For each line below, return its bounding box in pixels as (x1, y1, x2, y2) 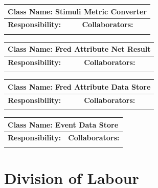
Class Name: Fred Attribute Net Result (8, 44, 151, 54)
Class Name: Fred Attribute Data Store (8, 81, 151, 92)
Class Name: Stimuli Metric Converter (8, 6, 147, 16)
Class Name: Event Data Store (8, 119, 119, 130)
